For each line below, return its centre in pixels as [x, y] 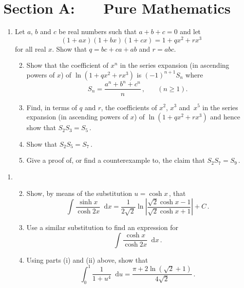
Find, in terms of [52, 107]
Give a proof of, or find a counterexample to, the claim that [116, 160]
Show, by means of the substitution [79, 193]
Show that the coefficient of [67, 65]
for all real [30, 48]
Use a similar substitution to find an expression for [102, 227]
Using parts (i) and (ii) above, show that [87, 259]
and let [190, 31]
